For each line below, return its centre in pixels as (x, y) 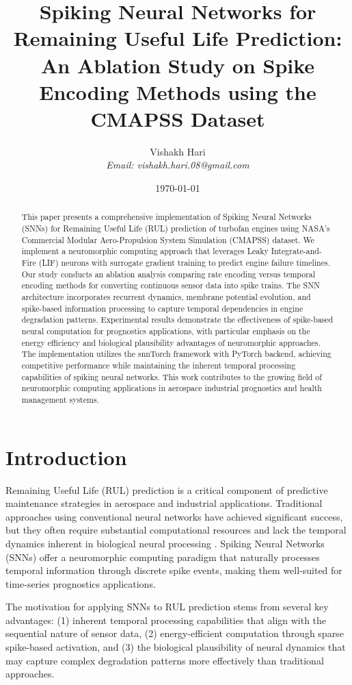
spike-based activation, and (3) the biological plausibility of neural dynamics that (176, 647)
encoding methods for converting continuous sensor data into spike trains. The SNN (171, 285)
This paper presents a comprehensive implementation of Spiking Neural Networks (166, 217)
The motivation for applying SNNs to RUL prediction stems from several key (167, 607)
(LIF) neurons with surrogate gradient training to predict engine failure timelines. (184, 263)
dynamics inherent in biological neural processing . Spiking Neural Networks (165, 543)
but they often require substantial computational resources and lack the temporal (176, 530)
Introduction (66, 457)
